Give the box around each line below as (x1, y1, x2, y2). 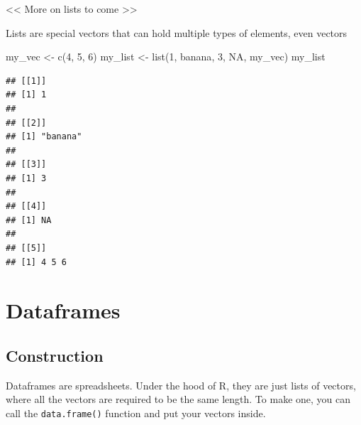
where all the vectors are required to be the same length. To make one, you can (6, 392, 351, 407)
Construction (6, 344, 104, 366)
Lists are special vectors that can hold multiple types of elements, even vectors (6, 25, 348, 40)
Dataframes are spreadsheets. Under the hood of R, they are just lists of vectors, (6, 377, 356, 392)
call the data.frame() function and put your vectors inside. (6, 405, 266, 420)
